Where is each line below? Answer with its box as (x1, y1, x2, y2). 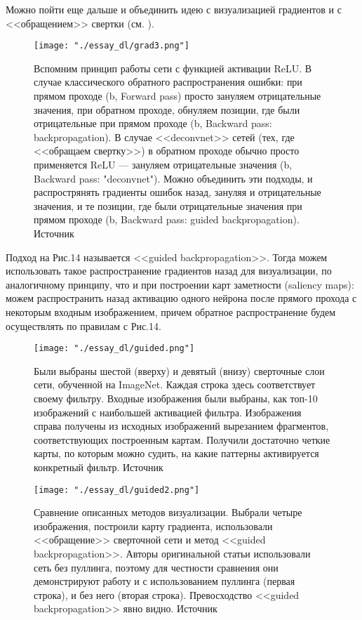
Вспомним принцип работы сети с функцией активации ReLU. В (34, 60, 312, 75)
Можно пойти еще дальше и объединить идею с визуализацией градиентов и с (6, 2, 342, 16)
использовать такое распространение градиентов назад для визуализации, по (6, 263, 332, 278)
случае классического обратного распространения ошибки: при (34, 74, 302, 89)
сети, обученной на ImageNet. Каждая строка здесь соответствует (34, 377, 316, 392)
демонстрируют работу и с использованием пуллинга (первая (34, 574, 295, 588)
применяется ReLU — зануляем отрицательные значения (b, (34, 157, 293, 171)
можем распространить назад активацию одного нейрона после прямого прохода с (6, 291, 357, 305)
